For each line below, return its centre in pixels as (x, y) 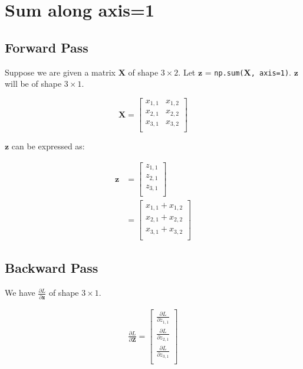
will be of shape (33, 84)
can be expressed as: (48, 146)
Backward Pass (52, 268)
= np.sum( (224, 72)
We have (20, 293)
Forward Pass (47, 47)
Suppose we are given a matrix (60, 72)
